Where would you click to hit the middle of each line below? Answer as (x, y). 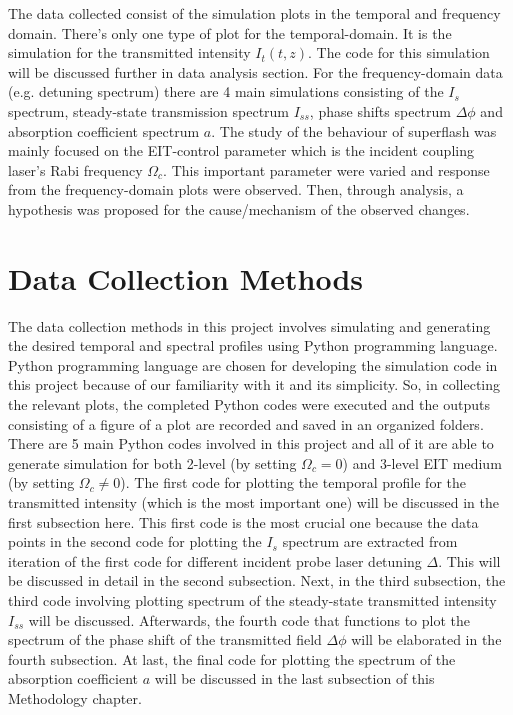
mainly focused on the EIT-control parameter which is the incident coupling (241, 150)
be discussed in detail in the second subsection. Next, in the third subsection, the (257, 580)
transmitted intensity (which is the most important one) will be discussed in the (253, 502)
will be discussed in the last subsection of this (294, 678)
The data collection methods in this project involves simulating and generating (249, 325)
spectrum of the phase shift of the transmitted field (165, 639)
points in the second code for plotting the (135, 541)
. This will (469, 560)
